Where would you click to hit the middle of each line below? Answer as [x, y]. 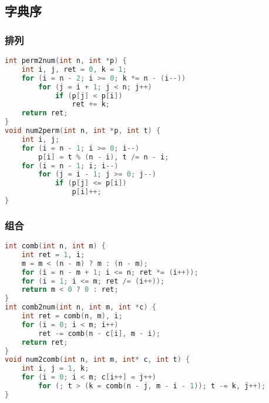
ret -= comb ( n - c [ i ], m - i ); [100, 333]
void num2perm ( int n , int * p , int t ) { [83, 131]
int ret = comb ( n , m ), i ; [72, 316]
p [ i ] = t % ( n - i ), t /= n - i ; [104, 157]
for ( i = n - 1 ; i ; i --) [70, 166]
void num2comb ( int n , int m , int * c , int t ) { [97, 360]
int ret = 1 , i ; [53, 254]
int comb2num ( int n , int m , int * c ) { [80, 307]
